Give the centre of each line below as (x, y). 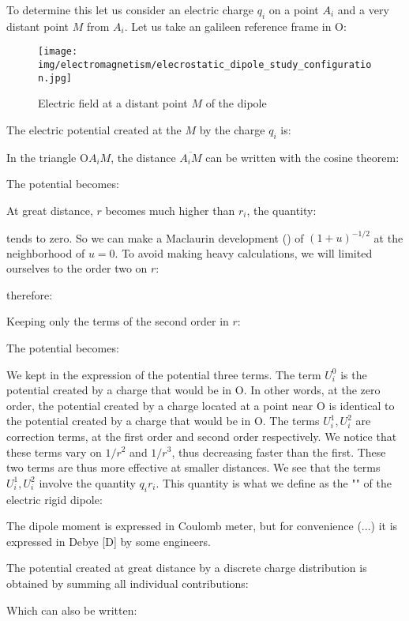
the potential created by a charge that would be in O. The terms (163, 421)
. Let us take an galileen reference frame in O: (235, 26)
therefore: (30, 294)
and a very (363, 9)
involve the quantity (87, 482)
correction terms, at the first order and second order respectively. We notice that (202, 436)
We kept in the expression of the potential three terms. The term (164, 374)
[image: (58, 52)
